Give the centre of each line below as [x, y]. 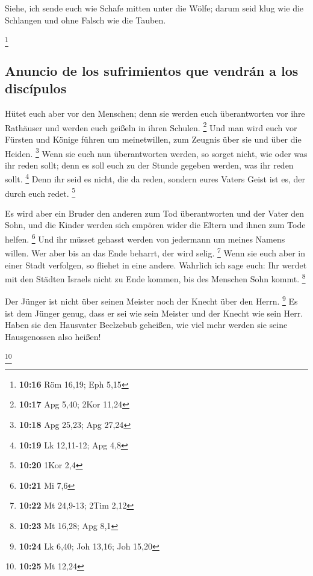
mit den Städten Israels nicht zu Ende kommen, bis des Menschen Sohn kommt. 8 [155, 278]
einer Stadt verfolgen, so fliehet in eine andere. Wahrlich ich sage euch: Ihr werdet [156, 265]
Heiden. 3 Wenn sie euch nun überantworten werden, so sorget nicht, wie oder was [156, 152]
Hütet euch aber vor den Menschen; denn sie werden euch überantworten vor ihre [155, 113]
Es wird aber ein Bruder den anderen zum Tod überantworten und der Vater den [155, 213]
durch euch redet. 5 [40, 192]
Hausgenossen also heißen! [53, 336]
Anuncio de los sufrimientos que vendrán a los [152, 70]
